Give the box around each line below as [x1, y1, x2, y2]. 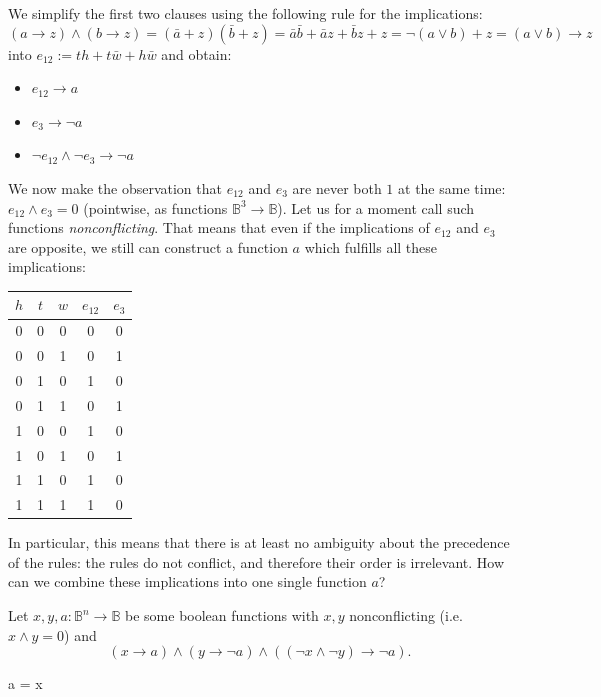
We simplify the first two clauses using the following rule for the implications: [8, 3, 483, 23]
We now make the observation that [8, 177, 222, 198]
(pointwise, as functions [83, 197, 228, 218]
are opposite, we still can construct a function [8, 236, 288, 257]
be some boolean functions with [125, 605, 319, 626]
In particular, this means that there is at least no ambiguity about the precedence [8, 532, 510, 553]
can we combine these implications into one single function [8, 571, 367, 592]
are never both [292, 177, 382, 198]
